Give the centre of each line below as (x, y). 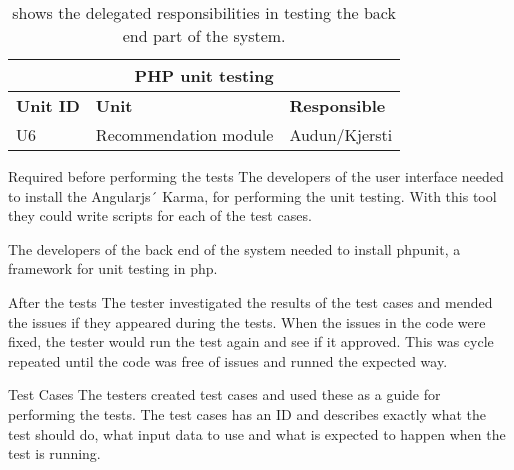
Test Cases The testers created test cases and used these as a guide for (224, 394)
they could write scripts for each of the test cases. (160, 215)
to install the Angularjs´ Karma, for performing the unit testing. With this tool (252, 195)
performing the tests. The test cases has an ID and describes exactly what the (247, 413)
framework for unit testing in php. (113, 268)
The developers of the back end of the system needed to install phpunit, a (234, 248)
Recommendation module (184, 134)
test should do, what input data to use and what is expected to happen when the (257, 433)
